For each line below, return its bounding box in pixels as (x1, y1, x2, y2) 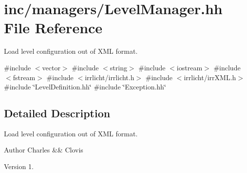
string (110, 62, 127, 72)
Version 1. (4, 161, 34, 172)
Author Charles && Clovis (4, 145, 83, 155)
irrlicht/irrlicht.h (85, 72, 134, 82)
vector (42, 62, 60, 72)
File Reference (4, 18, 103, 38)
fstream (13, 72, 36, 82)
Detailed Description (4, 106, 111, 121)
